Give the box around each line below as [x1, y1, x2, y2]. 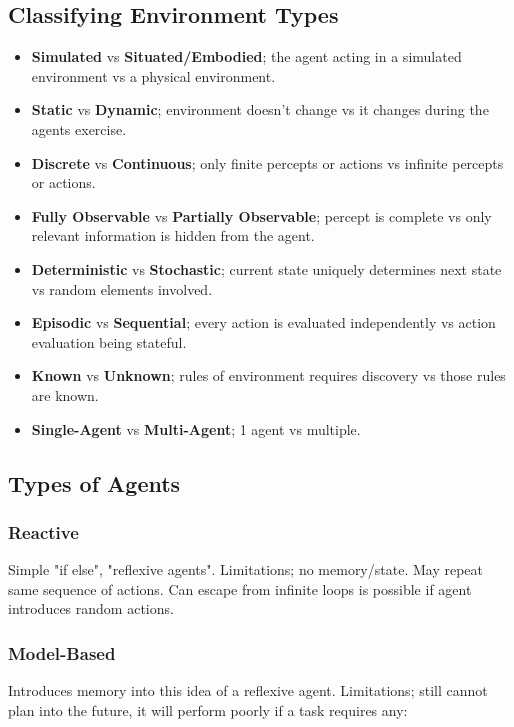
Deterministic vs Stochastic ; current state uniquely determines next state [31, 258, 502, 279]
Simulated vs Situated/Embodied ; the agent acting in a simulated [31, 46, 462, 67]
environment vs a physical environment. [31, 65, 276, 86]
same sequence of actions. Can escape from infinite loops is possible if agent [8, 578, 472, 599]
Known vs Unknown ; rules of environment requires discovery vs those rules [31, 365, 506, 386]
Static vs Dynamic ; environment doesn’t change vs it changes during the [31, 99, 489, 120]
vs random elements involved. [31, 278, 213, 299]
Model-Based [8, 640, 116, 665]
